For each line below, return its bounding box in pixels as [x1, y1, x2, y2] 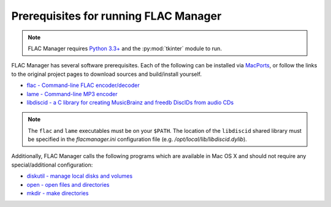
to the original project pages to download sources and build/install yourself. [11, 70, 202, 78]
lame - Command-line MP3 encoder [26, 90, 118, 97]
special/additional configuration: [11, 161, 93, 168]
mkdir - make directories [26, 190, 89, 197]
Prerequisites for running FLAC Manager [11, 9, 222, 23]
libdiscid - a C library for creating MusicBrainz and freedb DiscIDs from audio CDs [26, 99, 234, 106]
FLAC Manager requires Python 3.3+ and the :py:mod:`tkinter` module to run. [28, 45, 222, 52]
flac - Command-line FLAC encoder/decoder [26, 81, 140, 89]
